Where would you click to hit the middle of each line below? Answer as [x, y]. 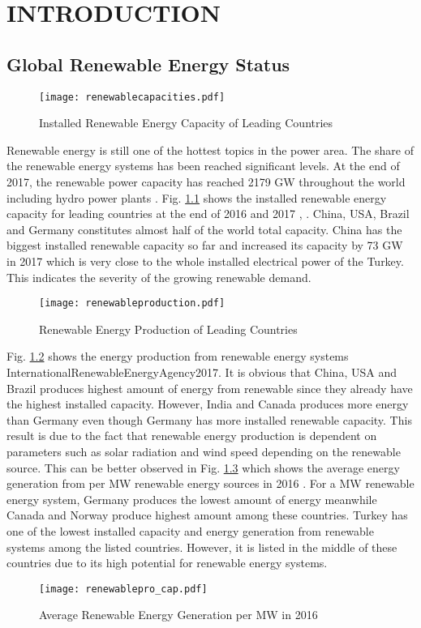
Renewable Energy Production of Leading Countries [168, 329]
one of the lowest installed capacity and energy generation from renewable [190, 530]
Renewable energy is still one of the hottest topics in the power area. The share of [210, 150]
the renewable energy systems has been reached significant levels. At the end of [203, 166]
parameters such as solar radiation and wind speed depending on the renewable [204, 451]
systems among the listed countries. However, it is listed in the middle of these [202, 547]
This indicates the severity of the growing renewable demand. [159, 277]
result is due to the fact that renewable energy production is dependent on [192, 436]
